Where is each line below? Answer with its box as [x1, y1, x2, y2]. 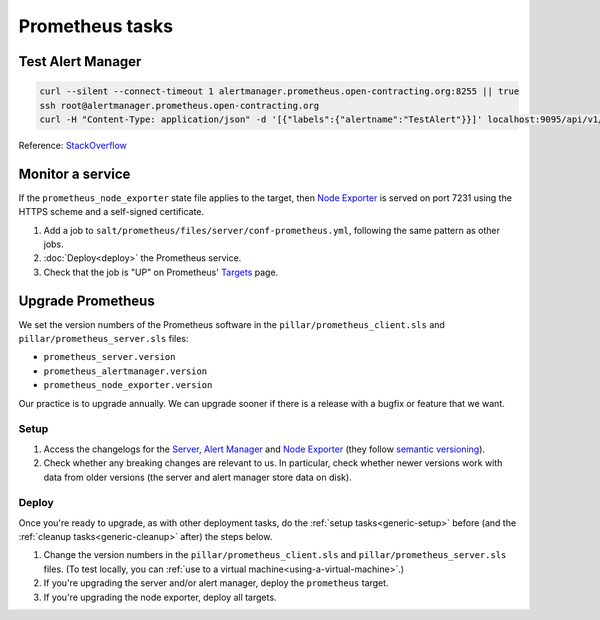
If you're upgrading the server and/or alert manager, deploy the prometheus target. [43, 577, 389, 589]
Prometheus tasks [18, 15, 174, 37]
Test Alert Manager [18, 53, 142, 70]
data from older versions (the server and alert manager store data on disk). [43, 471, 352, 483]
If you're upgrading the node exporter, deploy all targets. [43, 591, 277, 603]
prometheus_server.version [43, 351, 176, 363]
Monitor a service [18, 165, 131, 182]
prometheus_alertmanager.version [43, 365, 208, 377]
